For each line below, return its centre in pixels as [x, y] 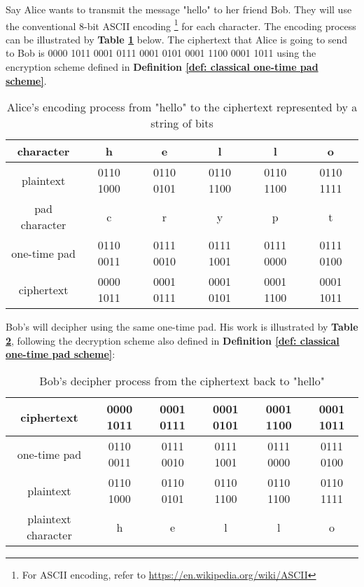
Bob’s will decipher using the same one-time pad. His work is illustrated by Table [182, 327]
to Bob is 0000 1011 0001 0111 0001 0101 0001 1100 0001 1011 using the [161, 53]
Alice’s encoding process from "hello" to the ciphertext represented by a [182, 107]
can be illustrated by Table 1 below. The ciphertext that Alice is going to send [177, 39]
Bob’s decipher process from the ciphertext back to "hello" [182, 381]
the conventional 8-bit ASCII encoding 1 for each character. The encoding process [181, 25]
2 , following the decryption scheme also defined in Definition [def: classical [173, 340]
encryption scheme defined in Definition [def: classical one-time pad [162, 67]
